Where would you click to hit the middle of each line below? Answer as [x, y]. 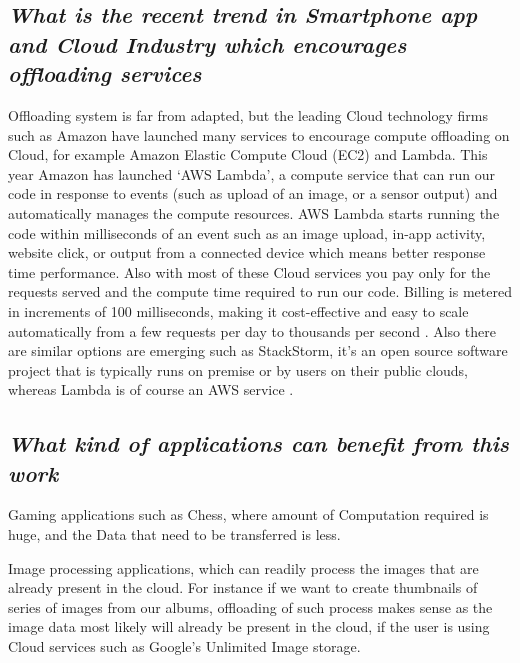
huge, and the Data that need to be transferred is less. [174, 534]
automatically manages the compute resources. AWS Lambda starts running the [254, 212]
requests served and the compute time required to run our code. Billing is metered [260, 291]
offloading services [105, 73]
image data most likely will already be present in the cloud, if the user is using [249, 626]
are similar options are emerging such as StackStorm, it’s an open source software [258, 350]
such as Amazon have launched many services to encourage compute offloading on [259, 134]
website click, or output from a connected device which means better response [247, 252]
